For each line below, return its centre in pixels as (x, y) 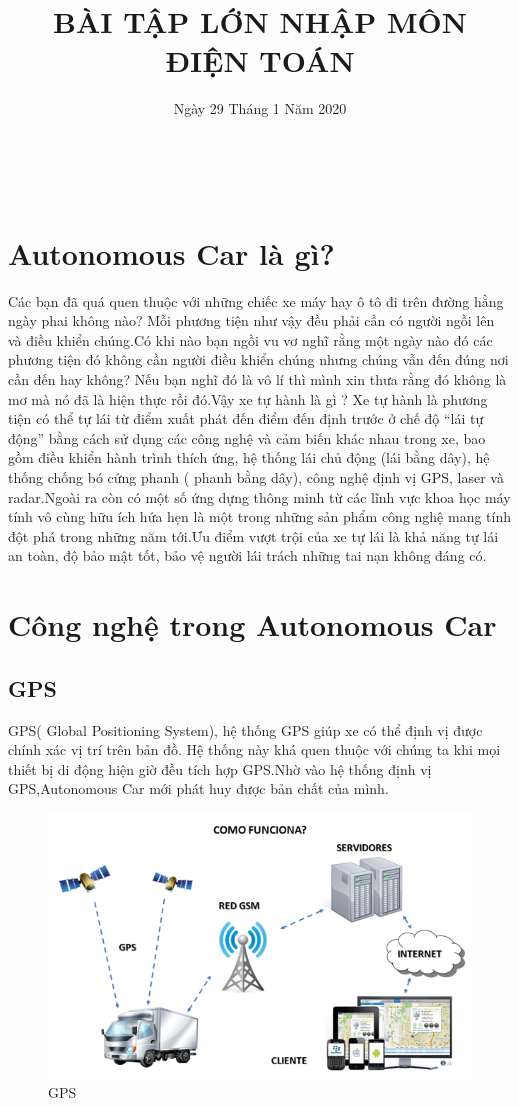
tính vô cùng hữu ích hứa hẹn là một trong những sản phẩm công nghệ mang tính (260, 516)
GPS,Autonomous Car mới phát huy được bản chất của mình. (198, 788)
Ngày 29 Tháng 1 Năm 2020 (260, 108)
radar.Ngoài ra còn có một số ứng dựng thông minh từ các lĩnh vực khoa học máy (259, 496)
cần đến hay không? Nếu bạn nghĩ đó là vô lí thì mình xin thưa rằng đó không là (257, 379)
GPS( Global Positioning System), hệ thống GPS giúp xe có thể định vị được (245, 729)
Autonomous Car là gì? (171, 252)
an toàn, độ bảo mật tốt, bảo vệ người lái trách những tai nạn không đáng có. (247, 555)
